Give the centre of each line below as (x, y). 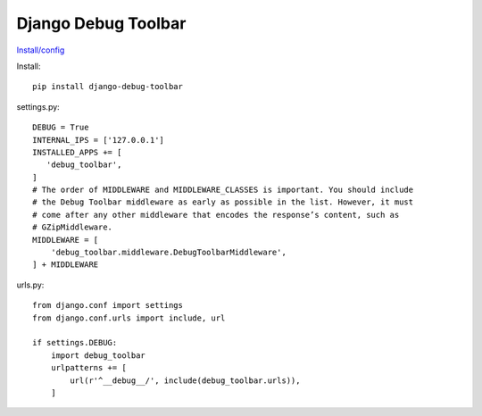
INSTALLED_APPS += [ (77, 152)
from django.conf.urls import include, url (129, 318)
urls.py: (30, 285)
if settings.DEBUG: (75, 343)
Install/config (41, 50)
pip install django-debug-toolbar (108, 87)
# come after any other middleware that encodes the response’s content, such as (216, 215)
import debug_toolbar (98, 355)
